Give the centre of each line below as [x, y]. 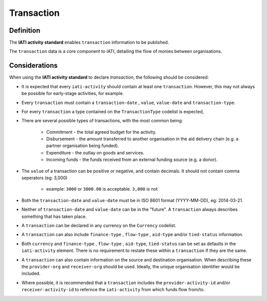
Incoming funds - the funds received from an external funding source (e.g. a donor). [132, 160]
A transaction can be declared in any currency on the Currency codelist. [99, 226]
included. [31, 274]
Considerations [33, 66]
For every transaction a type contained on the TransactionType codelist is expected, [113, 111]
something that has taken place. [54, 216]
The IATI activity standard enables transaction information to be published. [89, 43]
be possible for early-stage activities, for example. [73, 94]
